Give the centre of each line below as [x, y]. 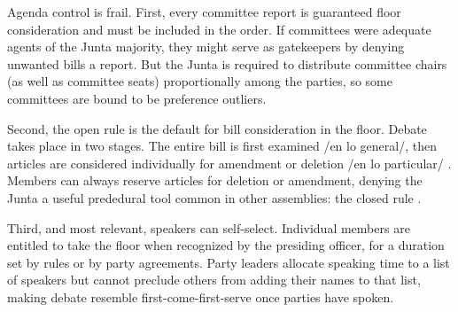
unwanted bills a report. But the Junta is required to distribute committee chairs [227, 63]
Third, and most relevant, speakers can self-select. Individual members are [209, 227]
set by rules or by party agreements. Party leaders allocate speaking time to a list [229, 262]
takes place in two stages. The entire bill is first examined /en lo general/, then [222, 146]
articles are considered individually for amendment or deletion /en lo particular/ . [229, 163]
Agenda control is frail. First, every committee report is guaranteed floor [204, 12]
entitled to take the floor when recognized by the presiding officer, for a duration [226, 245]
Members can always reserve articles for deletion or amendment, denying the [215, 180]
